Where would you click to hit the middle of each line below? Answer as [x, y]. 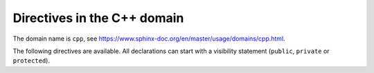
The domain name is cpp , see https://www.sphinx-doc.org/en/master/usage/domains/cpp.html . [149, 39]
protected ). [31, 61]
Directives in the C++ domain [98, 18]
